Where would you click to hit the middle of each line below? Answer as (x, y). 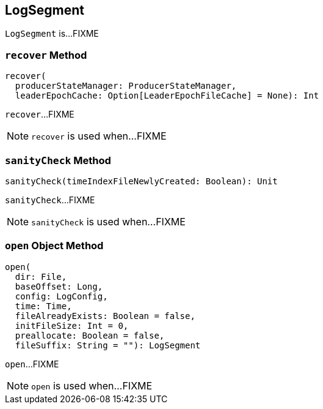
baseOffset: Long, (59, 286)
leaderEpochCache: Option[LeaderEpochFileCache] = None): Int (167, 96)
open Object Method (54, 246)
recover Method (46, 55)
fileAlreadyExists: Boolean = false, (105, 316)
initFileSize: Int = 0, (72, 325)
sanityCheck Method (58, 160)
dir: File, (41, 276)
